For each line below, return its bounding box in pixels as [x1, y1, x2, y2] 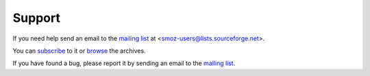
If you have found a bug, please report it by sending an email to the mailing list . [12, 59, 236, 68]
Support [12, 10, 61, 25]
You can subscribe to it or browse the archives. [12, 47, 147, 55]
